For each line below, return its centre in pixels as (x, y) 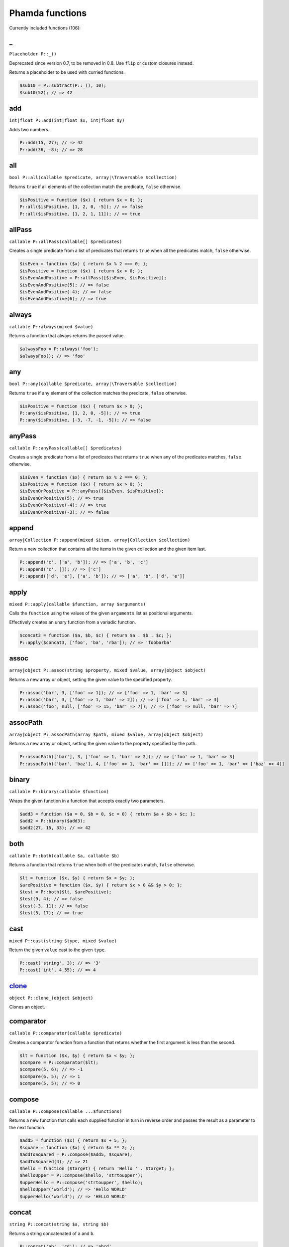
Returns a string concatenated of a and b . (52, 1233)
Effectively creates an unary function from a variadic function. (73, 622)
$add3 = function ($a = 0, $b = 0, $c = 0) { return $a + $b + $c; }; (108, 814)
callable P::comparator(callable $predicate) (66, 1033)
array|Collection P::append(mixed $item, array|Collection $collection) (100, 540)
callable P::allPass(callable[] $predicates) (66, 242)
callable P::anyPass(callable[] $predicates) (66, 448)
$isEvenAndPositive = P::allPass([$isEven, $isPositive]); (93, 278)
